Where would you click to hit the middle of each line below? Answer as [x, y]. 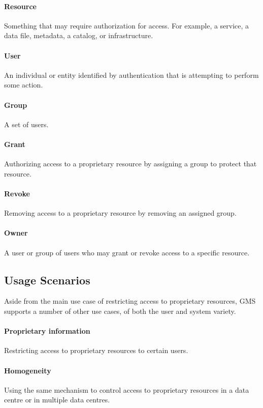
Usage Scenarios [47, 280]
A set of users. [26, 124]
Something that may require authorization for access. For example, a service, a [127, 25]
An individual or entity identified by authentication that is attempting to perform [131, 75]
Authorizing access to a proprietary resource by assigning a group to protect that [130, 164]
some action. [24, 85]
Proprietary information [47, 331]
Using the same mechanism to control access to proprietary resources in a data [127, 389]
